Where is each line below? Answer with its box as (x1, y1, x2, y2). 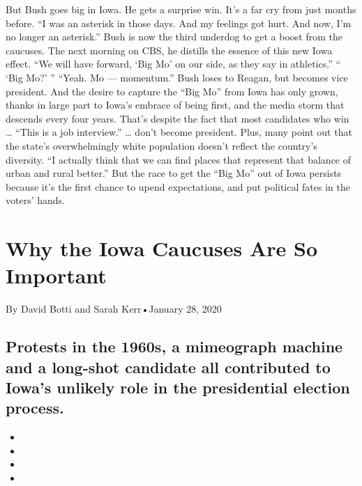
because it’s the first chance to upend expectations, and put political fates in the (6, 179, 350, 194)
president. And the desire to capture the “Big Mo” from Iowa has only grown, (6, 84, 338, 98)
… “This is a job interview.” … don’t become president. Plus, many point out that (6, 125, 352, 139)
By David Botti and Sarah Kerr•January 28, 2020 (6, 301, 222, 316)
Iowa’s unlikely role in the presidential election (6, 376, 350, 398)
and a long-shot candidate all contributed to (6, 356, 331, 377)
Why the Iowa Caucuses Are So (6, 234, 318, 262)
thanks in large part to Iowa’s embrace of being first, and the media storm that (6, 97, 345, 112)
